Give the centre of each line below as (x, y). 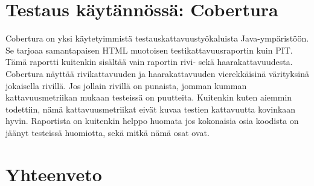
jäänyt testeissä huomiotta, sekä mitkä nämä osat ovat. (107, 132)
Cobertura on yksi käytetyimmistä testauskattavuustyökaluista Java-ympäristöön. (157, 38)
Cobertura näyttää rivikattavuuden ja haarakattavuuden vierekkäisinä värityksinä (157, 73)
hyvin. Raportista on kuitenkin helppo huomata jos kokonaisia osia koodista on (152, 121)
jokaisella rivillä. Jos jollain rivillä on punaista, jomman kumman (126, 85)
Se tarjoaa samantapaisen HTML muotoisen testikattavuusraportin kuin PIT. (149, 50)
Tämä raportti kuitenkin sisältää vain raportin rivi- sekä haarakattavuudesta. (149, 62)
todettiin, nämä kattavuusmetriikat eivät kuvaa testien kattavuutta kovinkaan (151, 109)
